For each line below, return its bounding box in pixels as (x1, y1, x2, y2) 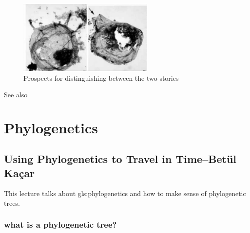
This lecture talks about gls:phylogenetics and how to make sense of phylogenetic (4, 188, 246, 198)
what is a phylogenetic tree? (4, 218, 117, 231)
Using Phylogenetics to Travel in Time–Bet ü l (4, 151, 237, 166)
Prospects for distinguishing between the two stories (23, 72, 179, 83)
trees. (4, 197, 20, 208)
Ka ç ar (4, 165, 35, 180)
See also (4, 89, 28, 99)
